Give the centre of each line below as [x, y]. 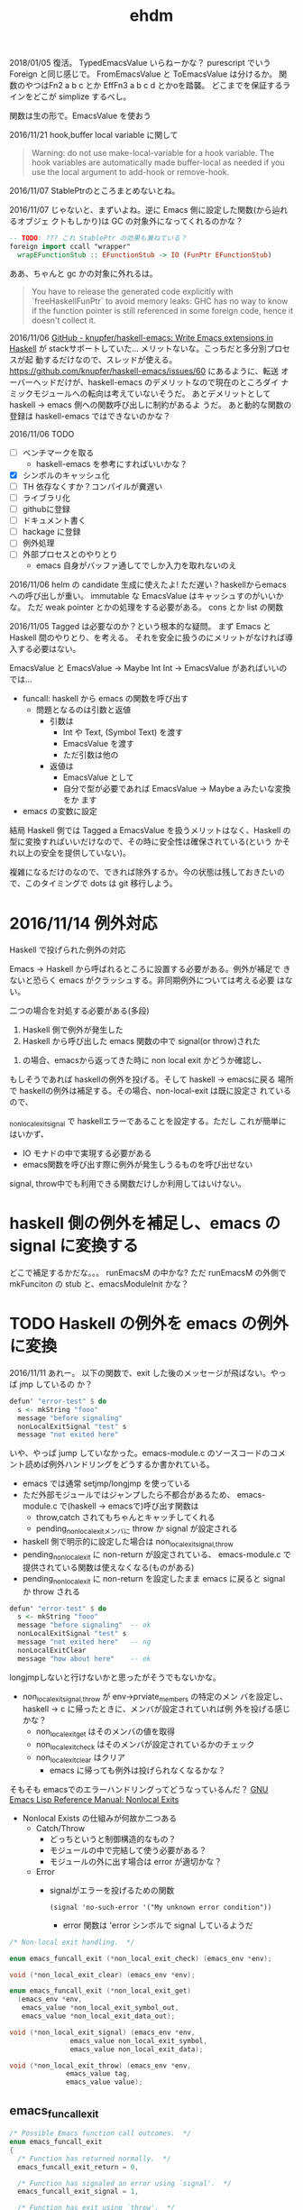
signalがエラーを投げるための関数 [112, 1890]
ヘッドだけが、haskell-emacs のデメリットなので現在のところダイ [156, 382]
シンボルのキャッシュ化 [66, 475]
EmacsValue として [98, 777]
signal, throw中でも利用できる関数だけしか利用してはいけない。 [128, 1184]
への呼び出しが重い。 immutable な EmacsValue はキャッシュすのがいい [143, 596]
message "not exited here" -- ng [84, 1642]
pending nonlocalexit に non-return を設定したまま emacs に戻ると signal [154, 1579]
